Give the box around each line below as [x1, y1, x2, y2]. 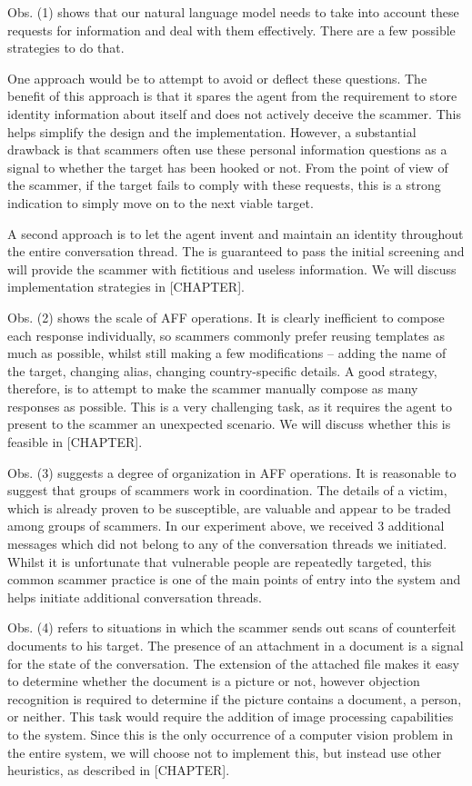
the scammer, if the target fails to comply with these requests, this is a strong [7, 175, 441, 194]
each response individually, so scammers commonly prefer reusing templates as [7, 325, 446, 344]
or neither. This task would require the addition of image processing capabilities [7, 707, 454, 726]
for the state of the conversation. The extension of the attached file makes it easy [7, 653, 460, 672]
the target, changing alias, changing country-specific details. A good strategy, [7, 361, 437, 380]
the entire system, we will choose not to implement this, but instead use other [7, 742, 442, 761]
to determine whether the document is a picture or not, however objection [7, 672, 420, 691]
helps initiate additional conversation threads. [7, 587, 262, 606]
